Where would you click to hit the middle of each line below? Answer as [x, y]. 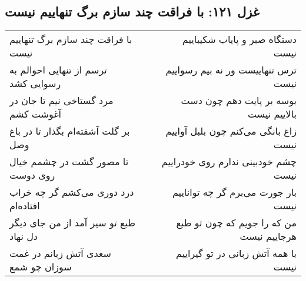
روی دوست [32, 175]
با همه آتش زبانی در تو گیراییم [236, 253]
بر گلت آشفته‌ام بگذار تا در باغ [70, 131]
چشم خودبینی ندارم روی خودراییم [229, 162]
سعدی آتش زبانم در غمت [60, 253]
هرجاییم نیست [268, 236]
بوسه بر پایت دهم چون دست [239, 101]
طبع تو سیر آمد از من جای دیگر [73, 223]
